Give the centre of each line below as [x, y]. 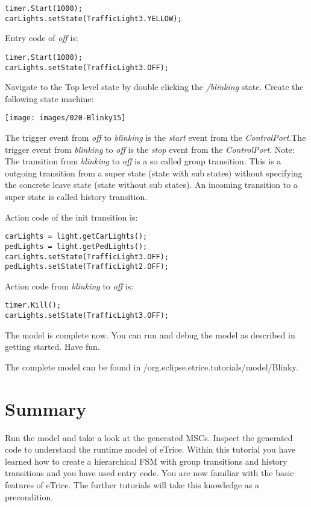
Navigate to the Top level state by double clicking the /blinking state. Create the [154, 87]
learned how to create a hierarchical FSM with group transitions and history [146, 461]
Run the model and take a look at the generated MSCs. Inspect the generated [149, 437]
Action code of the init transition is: [71, 217]
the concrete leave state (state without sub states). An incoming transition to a [151, 185]
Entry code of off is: [42, 38]
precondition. [29, 496]
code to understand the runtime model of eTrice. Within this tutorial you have [150, 449]
